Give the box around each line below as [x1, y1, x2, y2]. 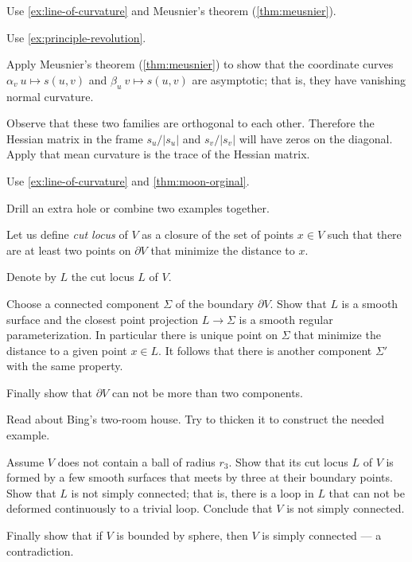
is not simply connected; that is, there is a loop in [71, 484, 314, 501]
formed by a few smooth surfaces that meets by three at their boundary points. [6, 469, 393, 486]
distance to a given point [6, 341, 127, 358]
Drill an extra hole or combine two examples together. [6, 199, 270, 216]
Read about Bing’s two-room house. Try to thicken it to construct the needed [6, 411, 385, 427]
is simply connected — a [262, 527, 382, 544]
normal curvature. [6, 88, 94, 104]
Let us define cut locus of [6, 226, 128, 243]
